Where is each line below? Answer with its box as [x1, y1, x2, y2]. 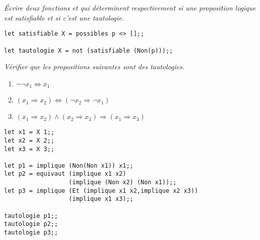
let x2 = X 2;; [4, 137, 55, 144]
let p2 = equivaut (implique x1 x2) [4, 170, 126, 178]
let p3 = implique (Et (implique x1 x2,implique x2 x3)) [4, 187, 198, 194]
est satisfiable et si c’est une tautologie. [4, 12, 124, 23]
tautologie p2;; [4, 220, 58, 228]
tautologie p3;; [4, 229, 58, 236]
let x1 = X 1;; [4, 129, 55, 136]
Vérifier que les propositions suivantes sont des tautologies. [4, 61, 185, 72]
